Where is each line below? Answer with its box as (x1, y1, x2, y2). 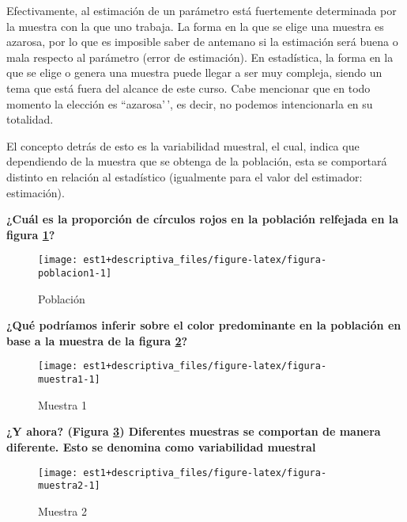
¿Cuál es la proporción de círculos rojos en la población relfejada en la (6, 211, 398, 227)
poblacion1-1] (38, 267, 112, 279)
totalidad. (6, 111, 54, 128)
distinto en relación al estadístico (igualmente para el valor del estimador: (6, 168, 363, 185)
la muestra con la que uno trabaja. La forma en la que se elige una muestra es (6, 17, 384, 34)
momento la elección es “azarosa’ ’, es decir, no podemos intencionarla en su (6, 95, 373, 112)
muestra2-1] (38, 480, 100, 492)
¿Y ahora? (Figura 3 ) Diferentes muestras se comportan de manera (6, 423, 381, 440)
